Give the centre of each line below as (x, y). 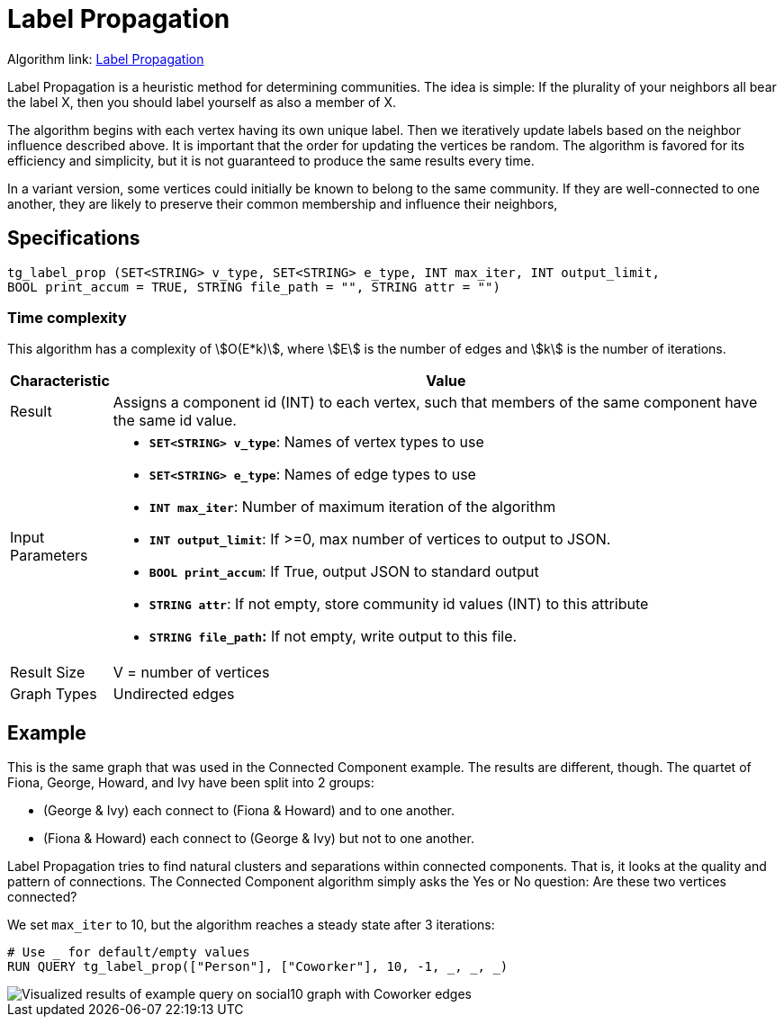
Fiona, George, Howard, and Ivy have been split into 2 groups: (191, 783)
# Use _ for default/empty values (129, 952)
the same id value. (175, 421)
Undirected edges (174, 694)
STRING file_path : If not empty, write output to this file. (333, 637)
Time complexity (67, 317)
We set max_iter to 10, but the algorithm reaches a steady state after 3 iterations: (251, 925)
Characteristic (60, 381)
